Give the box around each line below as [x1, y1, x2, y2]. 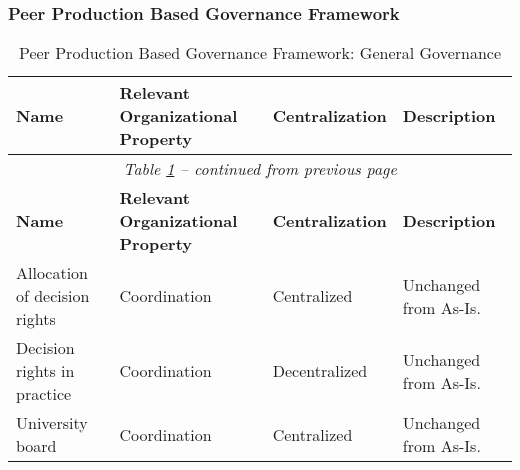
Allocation [16, 261, 89, 285]
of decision [16, 284, 90, 308]
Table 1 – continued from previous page [123, 157, 397, 181]
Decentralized [272, 359, 368, 383]
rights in [16, 359, 75, 383]
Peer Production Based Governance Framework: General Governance [18, 41, 502, 65]
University [16, 411, 88, 435]
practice [16, 382, 72, 406]
